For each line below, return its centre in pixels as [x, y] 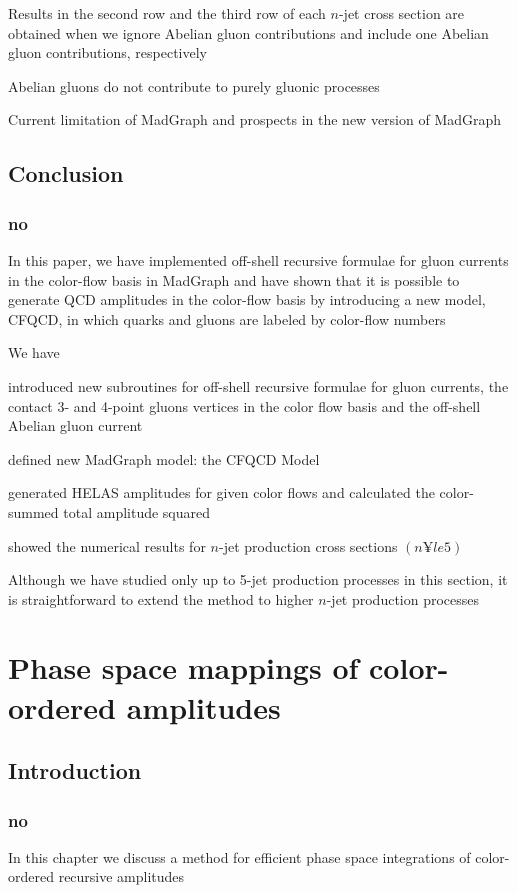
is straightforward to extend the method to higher [161, 598]
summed [33, 511]
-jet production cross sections [308, 545]
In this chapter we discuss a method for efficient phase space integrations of [239, 856]
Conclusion [66, 173]
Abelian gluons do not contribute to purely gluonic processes [194, 85]
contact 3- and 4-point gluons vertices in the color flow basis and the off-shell [244, 405]
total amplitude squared [137, 511]
